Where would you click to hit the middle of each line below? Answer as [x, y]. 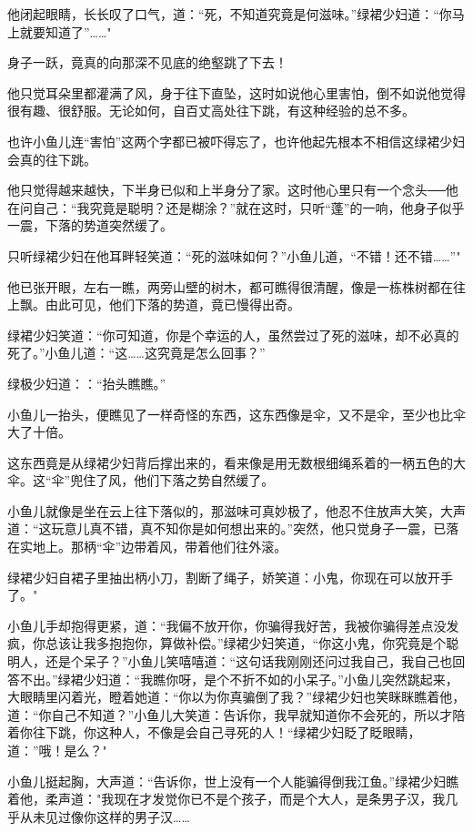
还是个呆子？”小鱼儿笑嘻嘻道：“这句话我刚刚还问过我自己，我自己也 [249, 661]
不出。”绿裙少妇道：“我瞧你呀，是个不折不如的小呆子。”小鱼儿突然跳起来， [239, 679]
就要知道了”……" [65, 31]
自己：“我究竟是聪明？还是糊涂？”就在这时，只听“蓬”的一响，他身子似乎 [248, 207]
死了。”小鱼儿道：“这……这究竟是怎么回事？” [136, 353]
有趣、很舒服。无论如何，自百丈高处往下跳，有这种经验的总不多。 [217, 111]
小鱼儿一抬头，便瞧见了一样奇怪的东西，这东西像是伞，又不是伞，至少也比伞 [236, 414]
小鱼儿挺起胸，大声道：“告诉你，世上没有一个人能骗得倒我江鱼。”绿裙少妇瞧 [233, 781]
